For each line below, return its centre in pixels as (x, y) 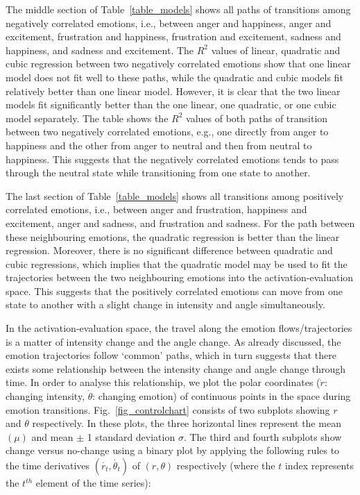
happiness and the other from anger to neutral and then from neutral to (159, 145)
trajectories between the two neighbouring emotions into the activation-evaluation (180, 277)
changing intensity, (45, 396)
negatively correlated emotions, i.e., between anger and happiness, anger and (169, 23)
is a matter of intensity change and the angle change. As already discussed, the (173, 341)
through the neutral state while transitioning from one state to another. (158, 173)
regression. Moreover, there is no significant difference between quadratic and (169, 250)
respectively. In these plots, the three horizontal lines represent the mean (187, 423)
